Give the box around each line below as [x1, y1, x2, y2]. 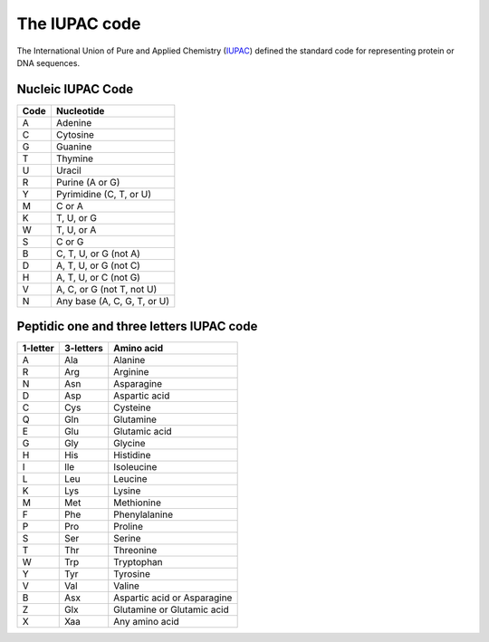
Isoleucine [113, 461, 158, 474]
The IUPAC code [16, 14, 141, 34]
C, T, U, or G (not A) [55, 247, 140, 260]
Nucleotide [55, 104, 105, 117]
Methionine [113, 496, 162, 509]
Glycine [113, 437, 146, 450]
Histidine [113, 449, 151, 462]
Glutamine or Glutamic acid [113, 603, 230, 616]
